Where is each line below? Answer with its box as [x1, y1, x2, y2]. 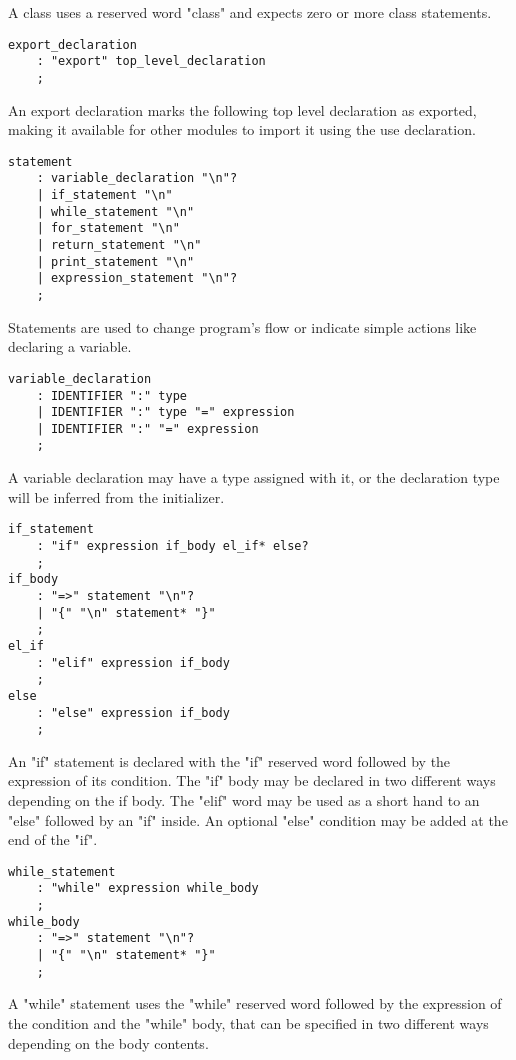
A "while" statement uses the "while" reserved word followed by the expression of [8, 993, 502, 1014]
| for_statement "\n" [36, 221, 180, 236]
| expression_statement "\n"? [36, 271, 238, 286]
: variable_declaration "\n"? [36, 171, 238, 186]
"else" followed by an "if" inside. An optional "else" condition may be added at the [8, 809, 508, 830]
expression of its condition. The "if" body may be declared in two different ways [8, 770, 496, 791]
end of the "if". [8, 829, 98, 850]
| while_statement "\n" [36, 204, 195, 219]
